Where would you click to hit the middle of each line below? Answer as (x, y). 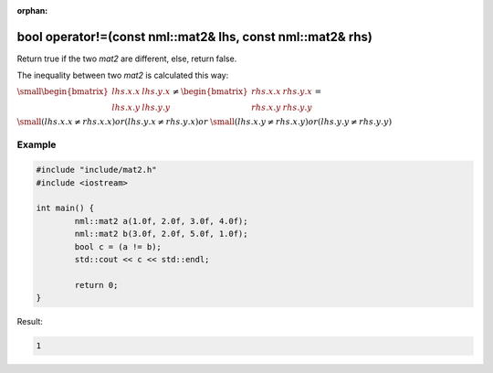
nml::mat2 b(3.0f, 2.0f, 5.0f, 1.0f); (161, 234)
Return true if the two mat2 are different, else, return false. (127, 59)
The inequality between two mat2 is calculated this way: (123, 75)
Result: (30, 322)
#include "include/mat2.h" (96, 170)
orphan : (32, 11)
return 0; (96, 285)
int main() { (65, 208)
